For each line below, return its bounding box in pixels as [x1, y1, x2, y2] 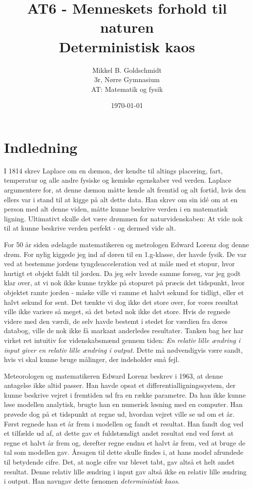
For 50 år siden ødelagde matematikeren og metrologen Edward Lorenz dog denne [4, 239, 249, 249]
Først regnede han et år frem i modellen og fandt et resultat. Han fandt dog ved [4, 418, 244, 428]
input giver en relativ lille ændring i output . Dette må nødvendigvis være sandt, [4, 344, 243, 355]
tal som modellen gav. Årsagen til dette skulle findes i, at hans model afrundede [4, 447, 244, 457]
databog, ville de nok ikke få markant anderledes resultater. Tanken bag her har [4, 325, 244, 336]
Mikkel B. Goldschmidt [92, 64, 162, 75]
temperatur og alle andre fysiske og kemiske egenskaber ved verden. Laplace [4, 175, 232, 185]
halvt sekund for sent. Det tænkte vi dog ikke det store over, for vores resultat [4, 297, 238, 307]
